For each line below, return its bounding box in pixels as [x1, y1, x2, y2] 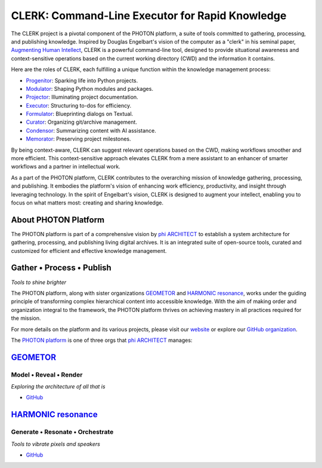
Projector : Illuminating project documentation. [26, 93, 138, 101]
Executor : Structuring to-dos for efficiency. [26, 102, 131, 109]
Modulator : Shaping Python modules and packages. [26, 85, 153, 92]
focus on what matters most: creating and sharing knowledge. [11, 199, 164, 206]
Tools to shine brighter [11, 279, 67, 286]
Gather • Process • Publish [11, 263, 112, 273]
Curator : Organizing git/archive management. [26, 118, 137, 126]
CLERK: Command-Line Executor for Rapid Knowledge [11, 9, 287, 22]
